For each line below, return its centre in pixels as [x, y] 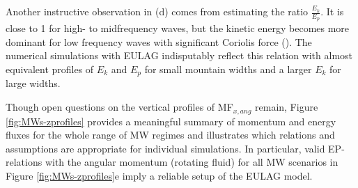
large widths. [33, 83]
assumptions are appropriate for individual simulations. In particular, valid [165, 148]
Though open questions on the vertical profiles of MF [119, 107]
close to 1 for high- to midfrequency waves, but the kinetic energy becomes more [178, 28]
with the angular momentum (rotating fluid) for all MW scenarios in [192, 162]
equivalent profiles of [50, 69]
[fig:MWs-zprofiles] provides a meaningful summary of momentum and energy [171, 121]
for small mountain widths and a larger [228, 69]
